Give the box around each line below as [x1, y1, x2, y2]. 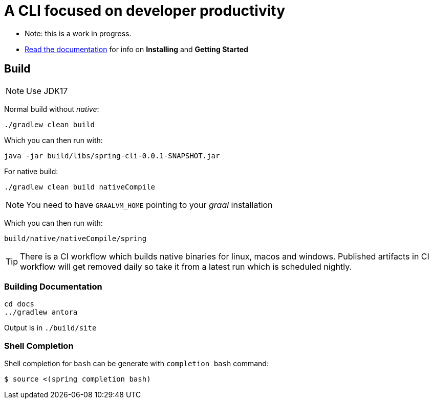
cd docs [4, 300, 35, 309]
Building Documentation [4, 281, 102, 292]
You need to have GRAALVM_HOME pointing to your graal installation [26, 199, 273, 210]
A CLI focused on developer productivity [4, 2, 286, 19]
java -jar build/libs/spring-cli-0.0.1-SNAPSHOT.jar [4, 151, 220, 160]
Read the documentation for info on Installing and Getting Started [25, 44, 248, 54]
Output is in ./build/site [4, 323, 97, 333]
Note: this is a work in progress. [25, 29, 132, 38]
